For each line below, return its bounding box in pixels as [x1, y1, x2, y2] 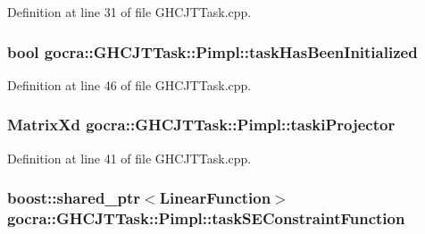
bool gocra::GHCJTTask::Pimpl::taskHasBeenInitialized [7, 40, 418, 63]
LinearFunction [159, 187, 271, 209]
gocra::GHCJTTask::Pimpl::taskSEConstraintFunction [7, 207, 405, 230]
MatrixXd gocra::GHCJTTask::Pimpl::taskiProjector [7, 113, 396, 136]
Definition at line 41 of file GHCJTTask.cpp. [7, 148, 252, 167]
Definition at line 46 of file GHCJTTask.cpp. [7, 75, 252, 94]
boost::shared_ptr [7, 187, 141, 209]
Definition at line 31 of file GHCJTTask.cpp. [7, 3, 252, 21]
